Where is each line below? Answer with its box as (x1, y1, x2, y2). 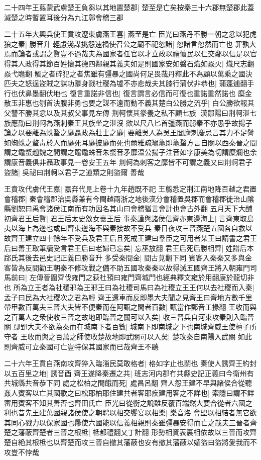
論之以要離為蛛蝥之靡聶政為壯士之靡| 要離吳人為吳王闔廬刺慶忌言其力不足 (4, 127, 247, 138)
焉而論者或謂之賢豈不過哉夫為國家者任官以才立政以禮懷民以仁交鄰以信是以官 (4, 48, 257, 59)
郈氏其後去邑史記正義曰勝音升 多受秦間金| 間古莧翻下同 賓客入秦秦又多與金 (4, 252, 252, 263)
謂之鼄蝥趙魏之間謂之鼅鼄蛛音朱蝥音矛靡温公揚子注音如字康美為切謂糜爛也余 (4, 147, 257, 157)
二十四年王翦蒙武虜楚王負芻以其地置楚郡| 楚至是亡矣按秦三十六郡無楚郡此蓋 (4, 2, 254, 12)
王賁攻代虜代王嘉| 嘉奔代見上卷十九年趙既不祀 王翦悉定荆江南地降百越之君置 (4, 183, 257, 194)
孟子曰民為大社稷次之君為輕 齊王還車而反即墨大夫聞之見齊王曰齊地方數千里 (4, 292, 252, 302)
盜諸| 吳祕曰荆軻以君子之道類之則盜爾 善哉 (4, 166, 145, 177)
